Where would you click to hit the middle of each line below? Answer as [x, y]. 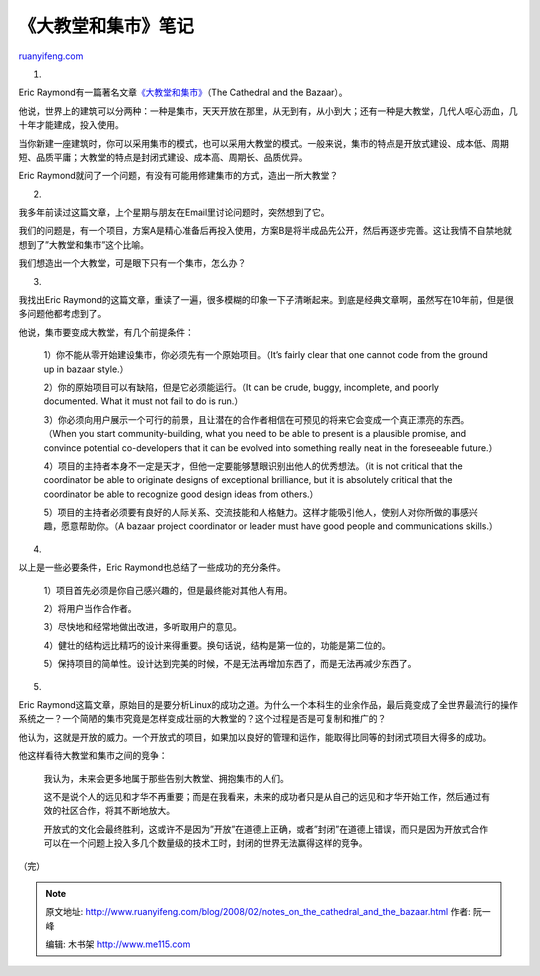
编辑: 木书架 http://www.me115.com [118, 944]
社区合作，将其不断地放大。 [117, 811]
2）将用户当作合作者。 [90, 609]
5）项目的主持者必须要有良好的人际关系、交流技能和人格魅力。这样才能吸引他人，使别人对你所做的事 [252, 512]
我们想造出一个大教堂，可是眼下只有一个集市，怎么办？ [132, 263]
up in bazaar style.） [86, 369]
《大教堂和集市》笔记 [106, 26]
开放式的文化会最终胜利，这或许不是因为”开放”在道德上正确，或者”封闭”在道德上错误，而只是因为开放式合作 [266, 829]
